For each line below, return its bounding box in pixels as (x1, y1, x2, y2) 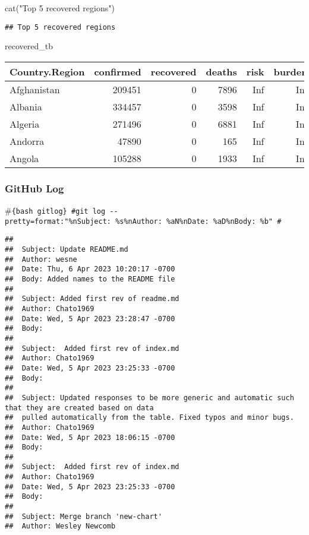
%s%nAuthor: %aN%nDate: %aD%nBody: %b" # (115, 217, 282, 226)
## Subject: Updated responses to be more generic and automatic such (5, 393, 294, 402)
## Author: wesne (5, 255, 77, 264)
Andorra (10, 134, 45, 148)
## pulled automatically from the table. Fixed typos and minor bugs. (5, 413, 294, 422)
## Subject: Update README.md (5, 245, 128, 254)
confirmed (94, 64, 141, 78)
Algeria (10, 116, 40, 131)
